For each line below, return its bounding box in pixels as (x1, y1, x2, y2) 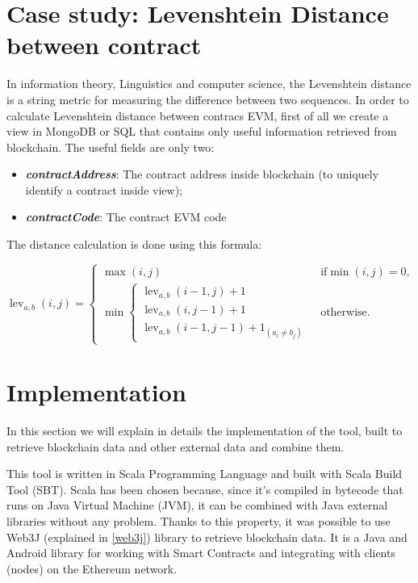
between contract (6, 28, 202, 61)
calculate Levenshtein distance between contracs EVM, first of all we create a (6, 107, 389, 124)
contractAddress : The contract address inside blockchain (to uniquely (25, 166, 379, 182)
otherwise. (320, 306, 370, 318)
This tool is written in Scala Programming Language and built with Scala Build (6, 465, 403, 482)
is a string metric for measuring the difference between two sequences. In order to (6, 90, 409, 107)
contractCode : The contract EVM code (25, 208, 227, 225)
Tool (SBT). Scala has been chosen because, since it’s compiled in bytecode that (6, 480, 403, 497)
